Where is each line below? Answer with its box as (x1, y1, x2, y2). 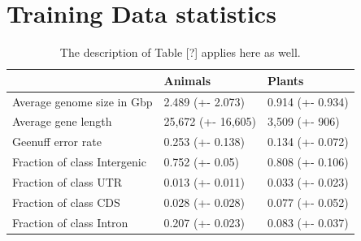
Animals (163, 71, 211, 88)
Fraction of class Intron (12, 213, 128, 230)
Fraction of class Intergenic (12, 153, 146, 170)
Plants (267, 71, 304, 88)
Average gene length (12, 113, 112, 130)
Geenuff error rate (12, 133, 102, 150)
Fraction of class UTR (12, 173, 123, 190)
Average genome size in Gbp (12, 93, 153, 110)
